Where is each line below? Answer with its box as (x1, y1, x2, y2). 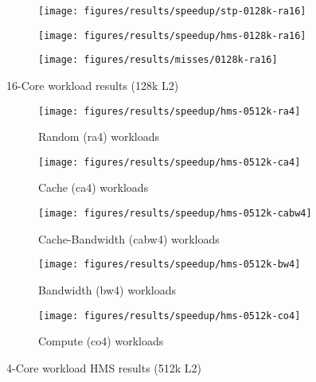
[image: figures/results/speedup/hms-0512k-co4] (38, 310, 301, 322)
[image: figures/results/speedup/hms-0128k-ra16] (38, 29, 306, 41)
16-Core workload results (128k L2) (6, 76, 179, 93)
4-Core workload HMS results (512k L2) (6, 359, 202, 376)
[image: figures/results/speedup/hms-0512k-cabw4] (38, 208, 312, 220)
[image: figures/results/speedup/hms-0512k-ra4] (38, 105, 301, 117)
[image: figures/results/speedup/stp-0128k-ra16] (38, 6, 306, 17)
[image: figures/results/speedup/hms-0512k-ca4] (38, 156, 301, 168)
